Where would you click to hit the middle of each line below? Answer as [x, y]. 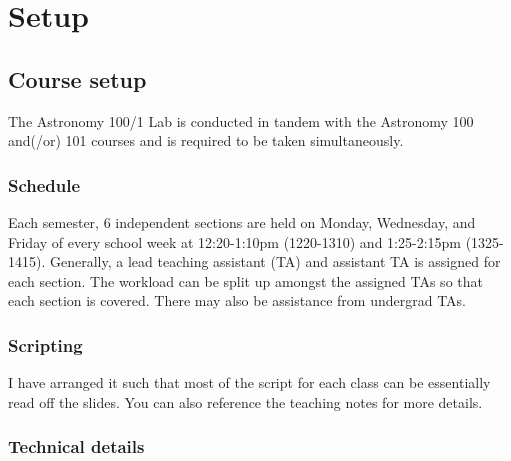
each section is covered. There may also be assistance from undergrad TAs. [237, 300]
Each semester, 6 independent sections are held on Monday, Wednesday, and [242, 221]
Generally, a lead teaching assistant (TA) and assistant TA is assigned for [275, 261]
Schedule [44, 184]
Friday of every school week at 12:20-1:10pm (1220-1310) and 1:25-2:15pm [234, 241]
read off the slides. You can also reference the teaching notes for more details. [245, 401]
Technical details [76, 446]
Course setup [77, 78]
